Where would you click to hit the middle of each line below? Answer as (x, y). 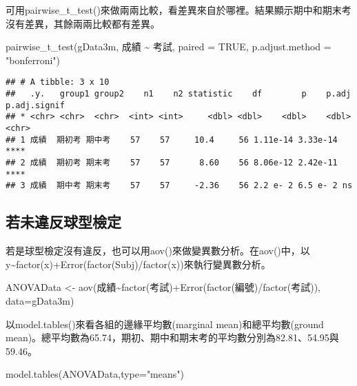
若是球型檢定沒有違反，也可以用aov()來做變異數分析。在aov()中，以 (158, 251)
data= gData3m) (40, 300)
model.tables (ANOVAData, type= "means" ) (95, 374)
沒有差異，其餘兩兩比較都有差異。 (83, 23)
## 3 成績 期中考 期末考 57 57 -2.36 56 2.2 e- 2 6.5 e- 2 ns (179, 186)
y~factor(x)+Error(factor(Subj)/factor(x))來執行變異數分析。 (138, 264)
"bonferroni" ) (33, 60)
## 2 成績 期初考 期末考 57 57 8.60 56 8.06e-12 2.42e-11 (172, 162)
